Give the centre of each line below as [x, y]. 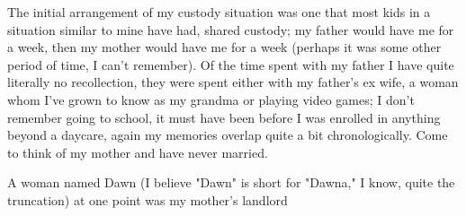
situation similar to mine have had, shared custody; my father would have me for [231, 29]
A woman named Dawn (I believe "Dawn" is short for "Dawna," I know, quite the [231, 182]
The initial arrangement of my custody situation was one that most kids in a [219, 12]
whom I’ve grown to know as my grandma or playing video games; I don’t [211, 99]
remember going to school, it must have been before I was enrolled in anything [224, 117]
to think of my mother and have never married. [138, 152]
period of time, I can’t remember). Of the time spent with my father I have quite [231, 64]
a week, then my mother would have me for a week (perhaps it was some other [224, 47]
